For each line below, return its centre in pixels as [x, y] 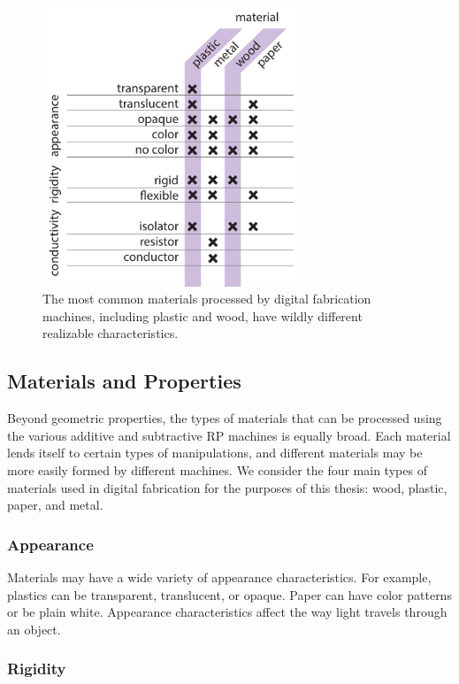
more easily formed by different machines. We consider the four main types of [217, 470]
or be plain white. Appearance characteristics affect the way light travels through [227, 612]
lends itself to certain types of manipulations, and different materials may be [215, 453]
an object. [34, 629]
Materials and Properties [124, 381]
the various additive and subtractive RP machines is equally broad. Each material [229, 435]
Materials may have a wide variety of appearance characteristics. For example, [219, 577]
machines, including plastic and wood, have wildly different [203, 315]
